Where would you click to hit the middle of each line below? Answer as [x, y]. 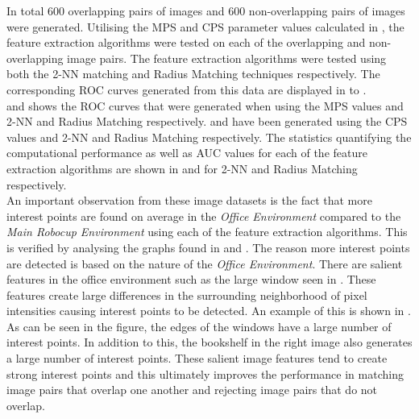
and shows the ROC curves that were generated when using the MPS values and [205, 105]
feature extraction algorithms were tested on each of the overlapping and [186, 42]
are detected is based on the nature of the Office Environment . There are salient [205, 263]
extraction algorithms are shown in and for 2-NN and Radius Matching [182, 168]
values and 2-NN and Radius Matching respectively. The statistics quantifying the [209, 137]
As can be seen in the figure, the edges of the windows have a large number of [199, 326]
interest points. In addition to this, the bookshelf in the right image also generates [209, 342]
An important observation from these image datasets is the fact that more [189, 200]
